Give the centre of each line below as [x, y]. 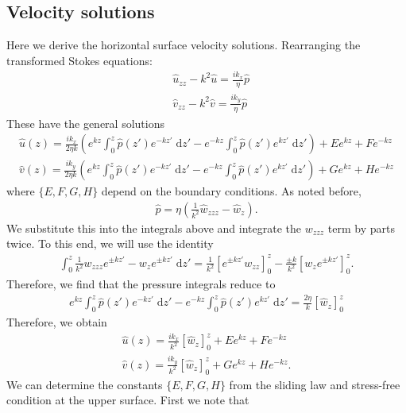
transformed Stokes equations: [79, 60]
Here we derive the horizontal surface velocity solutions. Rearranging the [184, 45]
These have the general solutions [85, 123]
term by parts [361, 228]
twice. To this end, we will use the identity [110, 243]
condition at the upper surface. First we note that [128, 400]
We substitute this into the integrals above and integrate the [154, 228]
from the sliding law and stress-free [315, 384]
